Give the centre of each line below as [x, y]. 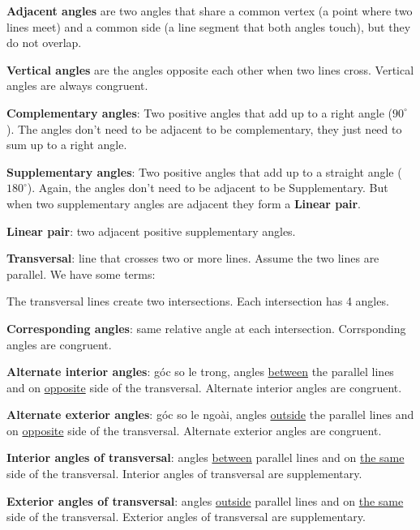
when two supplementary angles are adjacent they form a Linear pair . [184, 203]
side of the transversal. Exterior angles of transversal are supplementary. [186, 517]
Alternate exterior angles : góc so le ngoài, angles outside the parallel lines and [210, 415]
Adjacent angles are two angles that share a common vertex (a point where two [210, 11]
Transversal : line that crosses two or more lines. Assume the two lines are [193, 258]
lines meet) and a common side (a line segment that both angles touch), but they [209, 26]
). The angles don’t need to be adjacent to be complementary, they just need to [204, 128]
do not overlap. [44, 43]
